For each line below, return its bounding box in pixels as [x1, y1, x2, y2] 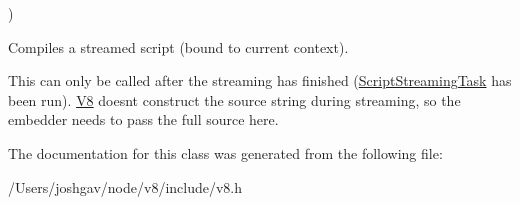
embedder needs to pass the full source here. [8, 109, 279, 130]
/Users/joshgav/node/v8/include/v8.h [8, 176, 243, 197]
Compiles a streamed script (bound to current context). [8, 36, 349, 57]
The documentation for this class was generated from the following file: [8, 142, 443, 163]
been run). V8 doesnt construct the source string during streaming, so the [8, 89, 461, 110]
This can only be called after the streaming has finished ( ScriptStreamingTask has [8, 70, 512, 91]
